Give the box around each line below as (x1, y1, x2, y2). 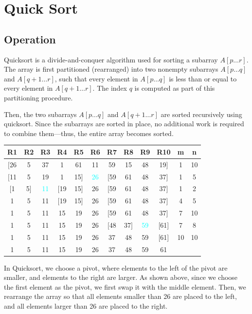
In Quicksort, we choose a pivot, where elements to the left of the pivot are (4, 262, 228, 273)
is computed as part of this (134, 83, 215, 93)
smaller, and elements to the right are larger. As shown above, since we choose (4, 272, 238, 282)
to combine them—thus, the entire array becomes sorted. (4, 128, 174, 138)
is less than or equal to (169, 73, 237, 83)
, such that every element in (54, 73, 138, 83)
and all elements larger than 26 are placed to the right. (4, 301, 168, 311)
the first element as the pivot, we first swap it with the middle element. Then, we (4, 281, 246, 292)
